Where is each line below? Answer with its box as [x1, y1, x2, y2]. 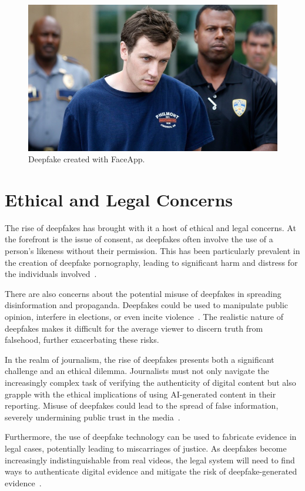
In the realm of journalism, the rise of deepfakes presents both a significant [5, 353, 274, 365]
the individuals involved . [5, 268, 97, 280]
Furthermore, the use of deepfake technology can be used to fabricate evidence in [5, 430, 297, 443]
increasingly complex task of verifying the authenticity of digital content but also [5, 376, 296, 388]
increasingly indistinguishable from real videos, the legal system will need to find [5, 453, 295, 466]
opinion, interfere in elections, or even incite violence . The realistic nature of [5, 310, 284, 322]
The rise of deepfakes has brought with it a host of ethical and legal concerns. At [5, 221, 296, 233]
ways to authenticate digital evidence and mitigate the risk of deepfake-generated [5, 465, 297, 477]
